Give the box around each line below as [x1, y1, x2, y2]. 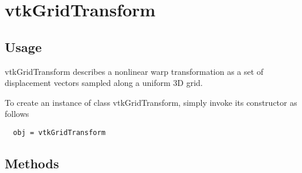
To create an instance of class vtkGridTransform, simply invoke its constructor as [5, 96, 297, 108]
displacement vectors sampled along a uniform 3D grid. [5, 77, 203, 89]
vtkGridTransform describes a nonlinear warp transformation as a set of [5, 65, 264, 77]
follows [5, 108, 29, 120]
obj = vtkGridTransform [13, 128, 106, 137]
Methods [5, 154, 59, 172]
